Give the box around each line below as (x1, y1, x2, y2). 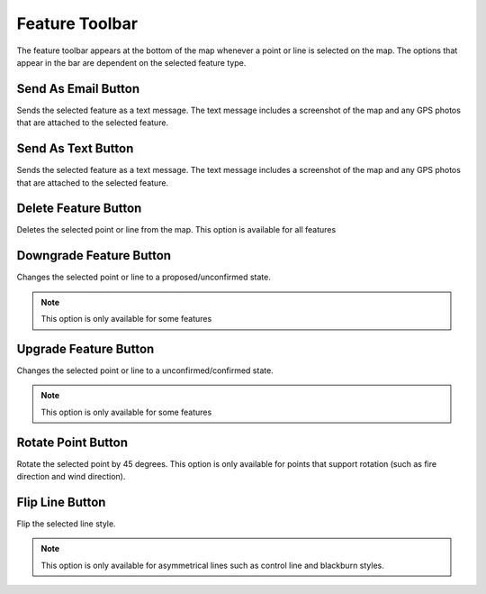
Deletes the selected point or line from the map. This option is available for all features (16, 224, 337, 235)
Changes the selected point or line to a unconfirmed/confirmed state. (16, 365, 274, 376)
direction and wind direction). (16, 471, 126, 482)
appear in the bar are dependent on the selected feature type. (16, 57, 247, 68)
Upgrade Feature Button (16, 341, 155, 356)
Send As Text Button (16, 141, 134, 157)
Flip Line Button (16, 494, 106, 509)
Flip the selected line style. (16, 518, 116, 529)
